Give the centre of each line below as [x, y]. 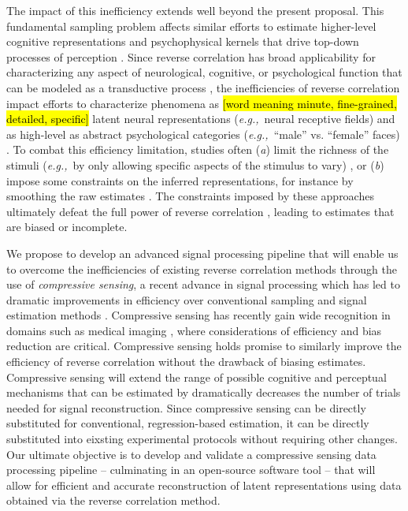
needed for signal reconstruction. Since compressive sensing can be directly [186, 407]
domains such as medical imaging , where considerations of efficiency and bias [194, 330]
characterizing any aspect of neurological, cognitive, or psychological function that [204, 72]
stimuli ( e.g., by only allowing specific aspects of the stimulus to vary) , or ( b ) [195, 164]
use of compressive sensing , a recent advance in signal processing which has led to [203, 284]
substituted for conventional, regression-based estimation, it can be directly [188, 423]
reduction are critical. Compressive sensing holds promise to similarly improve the [204, 346]
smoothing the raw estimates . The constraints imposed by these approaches [190, 196]
